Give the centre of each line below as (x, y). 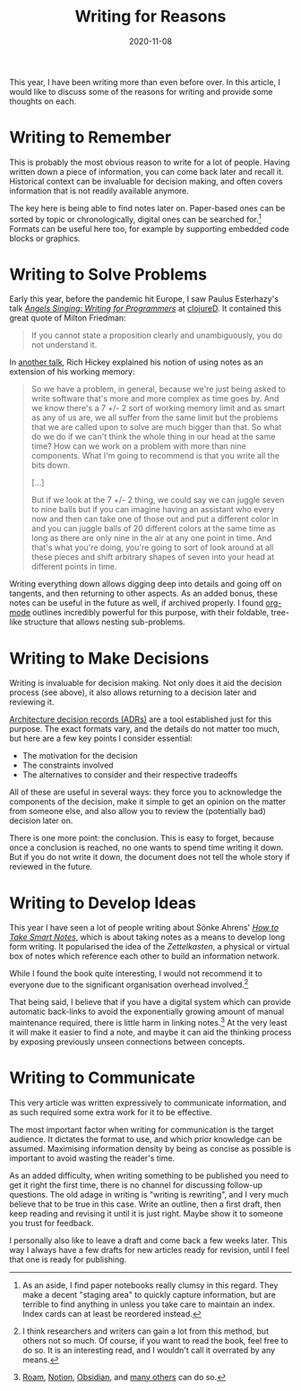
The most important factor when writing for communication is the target (142, 1129)
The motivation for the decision (80, 756)
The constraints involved (68, 765)
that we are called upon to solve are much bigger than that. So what (156, 427)
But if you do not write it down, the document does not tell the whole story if (150, 857)
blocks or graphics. (45, 238)
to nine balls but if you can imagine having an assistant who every (153, 510)
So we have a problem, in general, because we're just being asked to (159, 389)
